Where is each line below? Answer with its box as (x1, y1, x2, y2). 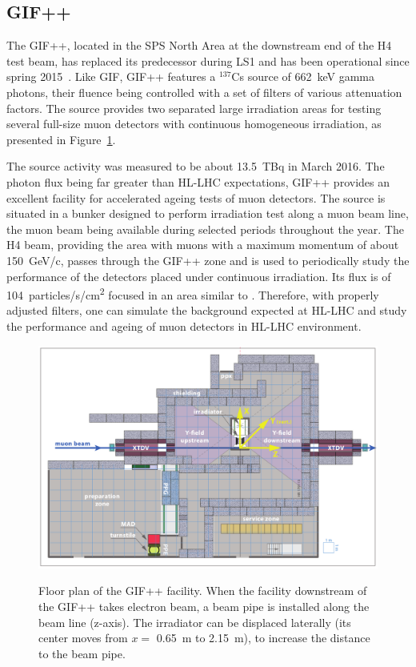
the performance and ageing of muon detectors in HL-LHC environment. (6, 317, 362, 334)
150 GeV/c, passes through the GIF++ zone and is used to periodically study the (6, 251, 410, 268)
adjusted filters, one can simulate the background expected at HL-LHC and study (6, 302, 407, 319)
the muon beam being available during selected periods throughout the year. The (6, 220, 404, 237)
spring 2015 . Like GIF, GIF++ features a (6, 68, 216, 85)
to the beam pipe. (38, 645, 126, 661)
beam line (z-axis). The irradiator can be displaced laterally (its (38, 613, 351, 630)
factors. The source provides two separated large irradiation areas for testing (6, 99, 382, 116)
